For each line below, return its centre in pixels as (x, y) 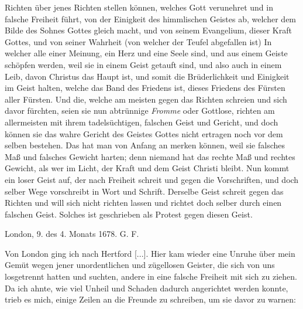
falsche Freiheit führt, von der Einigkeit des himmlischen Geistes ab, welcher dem (151, 18)
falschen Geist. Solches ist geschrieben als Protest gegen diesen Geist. (129, 214)
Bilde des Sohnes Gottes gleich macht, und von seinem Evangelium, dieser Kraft (148, 30)
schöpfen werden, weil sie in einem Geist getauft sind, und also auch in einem (143, 64)
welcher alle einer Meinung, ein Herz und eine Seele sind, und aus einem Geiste (146, 53)
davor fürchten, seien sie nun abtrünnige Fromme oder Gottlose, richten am (140, 111)
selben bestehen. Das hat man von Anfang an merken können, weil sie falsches (145, 145)
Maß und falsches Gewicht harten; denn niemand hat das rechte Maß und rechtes (150, 156)
